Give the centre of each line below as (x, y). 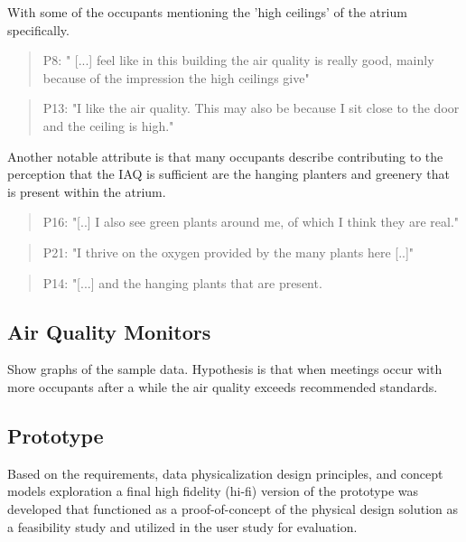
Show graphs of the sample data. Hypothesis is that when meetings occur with (225, 369)
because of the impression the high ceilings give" (176, 77)
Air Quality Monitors (109, 331)
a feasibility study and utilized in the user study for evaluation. (182, 526)
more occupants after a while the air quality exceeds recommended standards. (223, 386)
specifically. (38, 29)
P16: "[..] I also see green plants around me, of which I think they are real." (251, 222)
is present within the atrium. (87, 191)
